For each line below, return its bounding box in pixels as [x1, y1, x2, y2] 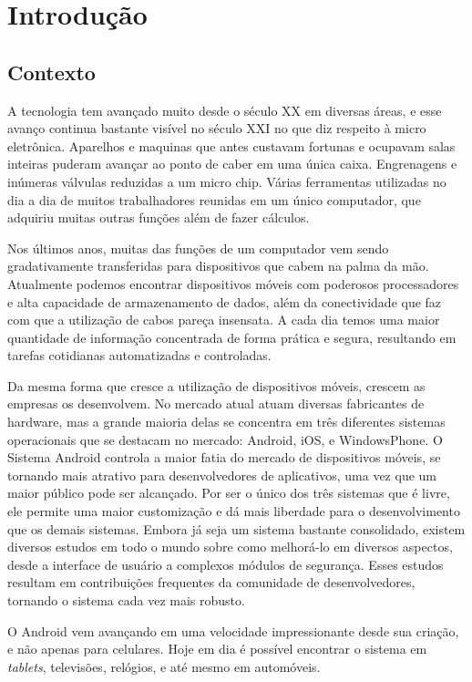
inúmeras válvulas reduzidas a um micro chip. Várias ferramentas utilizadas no [7, 171, 446, 191]
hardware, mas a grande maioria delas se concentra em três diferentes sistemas [7, 412, 446, 431]
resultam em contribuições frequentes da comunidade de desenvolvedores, [7, 573, 416, 592]
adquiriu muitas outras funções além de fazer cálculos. [7, 208, 310, 227]
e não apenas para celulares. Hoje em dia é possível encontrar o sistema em [7, 639, 427, 658]
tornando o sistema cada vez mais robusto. [7, 591, 245, 610]
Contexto [7, 57, 96, 86]
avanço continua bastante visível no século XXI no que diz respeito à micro [7, 119, 426, 138]
